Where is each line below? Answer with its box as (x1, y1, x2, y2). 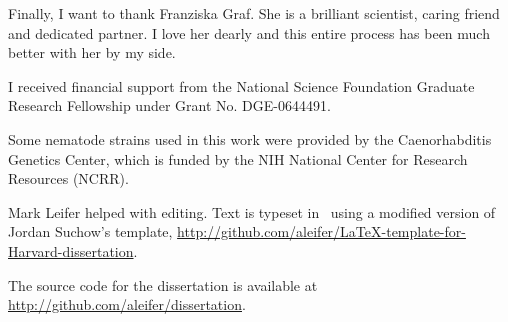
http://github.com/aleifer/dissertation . (8, 294, 246, 315)
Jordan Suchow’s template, (8, 221, 173, 242)
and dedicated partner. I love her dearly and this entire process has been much (8, 22, 490, 43)
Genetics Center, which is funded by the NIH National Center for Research (8, 148, 468, 169)
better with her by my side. (8, 42, 176, 63)
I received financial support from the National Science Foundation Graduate (8, 75, 475, 96)
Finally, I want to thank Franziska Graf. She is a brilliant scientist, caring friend (8, 3, 500, 23)
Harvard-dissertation (8, 240, 134, 261)
